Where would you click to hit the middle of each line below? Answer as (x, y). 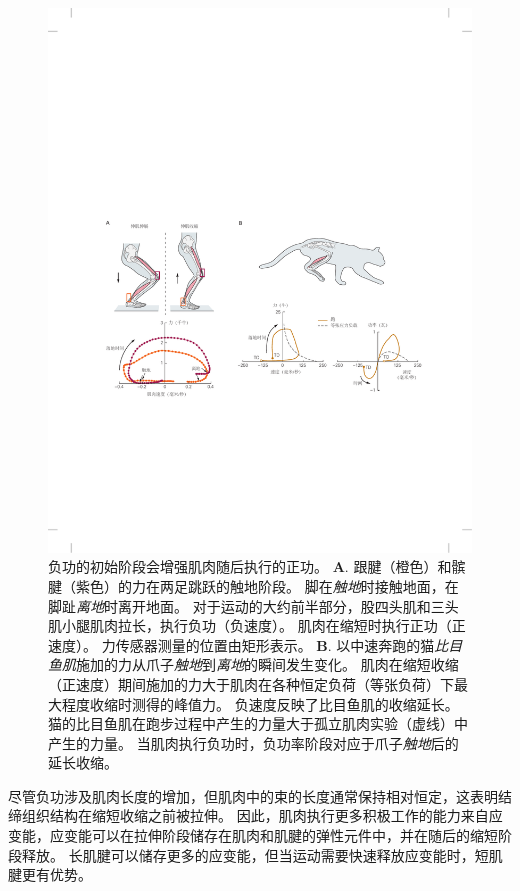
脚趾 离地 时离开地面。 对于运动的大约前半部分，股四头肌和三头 (253, 605)
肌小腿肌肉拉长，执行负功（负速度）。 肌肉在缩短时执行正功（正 (257, 625)
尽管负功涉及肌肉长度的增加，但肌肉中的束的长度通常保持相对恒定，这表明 (253, 795)
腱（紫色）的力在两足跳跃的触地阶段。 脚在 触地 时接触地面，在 (253, 585)
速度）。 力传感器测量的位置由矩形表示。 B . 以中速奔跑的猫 (241, 644)
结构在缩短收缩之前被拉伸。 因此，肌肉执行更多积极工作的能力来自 (269, 815)
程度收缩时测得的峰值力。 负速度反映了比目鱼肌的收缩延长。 (260, 703)
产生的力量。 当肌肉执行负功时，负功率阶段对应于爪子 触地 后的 (253, 742)
